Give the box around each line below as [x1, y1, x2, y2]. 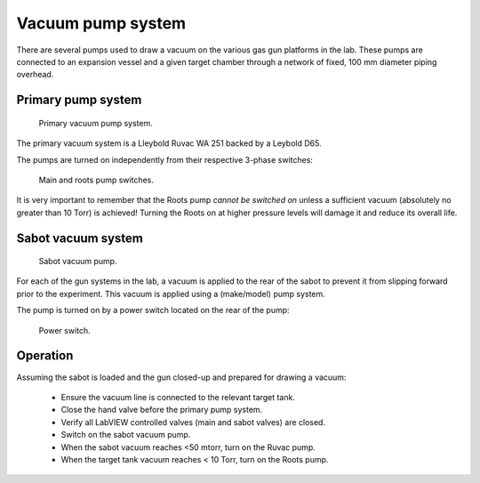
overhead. [16, 69, 54, 80]
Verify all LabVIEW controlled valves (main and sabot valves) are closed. [60, 416, 326, 427]
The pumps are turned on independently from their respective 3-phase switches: [16, 154, 313, 165]
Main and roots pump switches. [38, 174, 155, 185]
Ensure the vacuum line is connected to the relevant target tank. [60, 391, 295, 402]
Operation [16, 348, 74, 364]
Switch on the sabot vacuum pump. [60, 430, 191, 440]
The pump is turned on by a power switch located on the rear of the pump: [16, 305, 290, 316]
